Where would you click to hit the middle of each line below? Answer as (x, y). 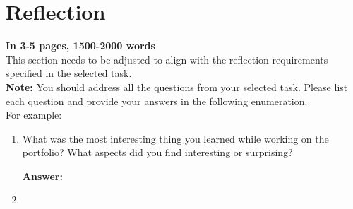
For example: (34, 115)
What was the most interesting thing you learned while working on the (175, 138)
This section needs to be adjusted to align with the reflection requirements (167, 59)
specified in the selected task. (69, 73)
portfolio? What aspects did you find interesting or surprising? (157, 152)
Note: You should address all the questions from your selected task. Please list (177, 86)
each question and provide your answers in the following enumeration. (157, 101)
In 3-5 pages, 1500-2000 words (80, 46)
